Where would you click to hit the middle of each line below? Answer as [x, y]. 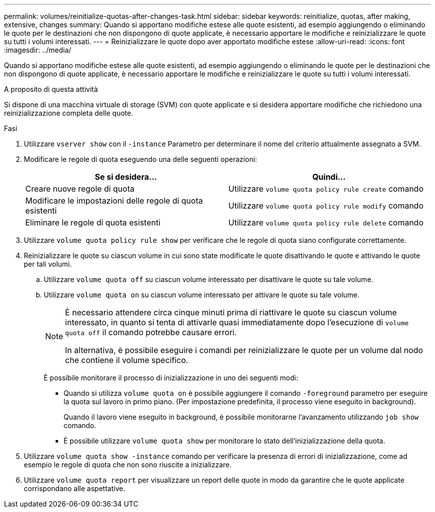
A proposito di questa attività [51, 89]
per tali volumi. [48, 264]
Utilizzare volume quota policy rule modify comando [326, 206]
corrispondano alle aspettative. [74, 488]
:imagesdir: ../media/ [38, 50]
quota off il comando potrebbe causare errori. [151, 332]
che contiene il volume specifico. [127, 360]
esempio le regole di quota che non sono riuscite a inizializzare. [128, 465]
